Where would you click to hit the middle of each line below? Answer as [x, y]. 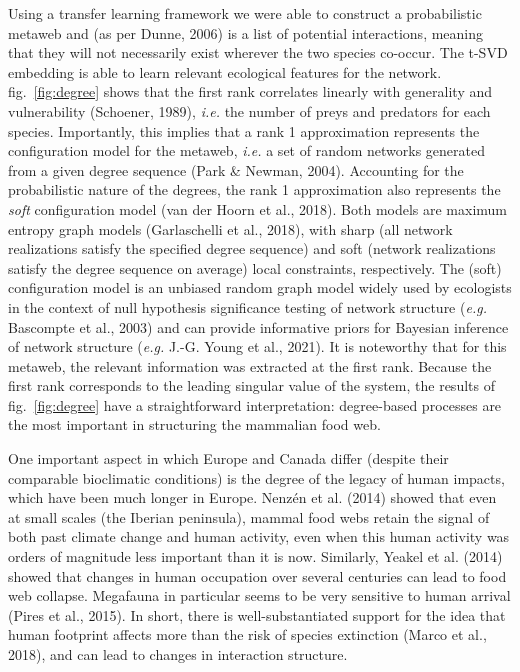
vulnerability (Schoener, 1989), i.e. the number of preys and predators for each [249, 110]
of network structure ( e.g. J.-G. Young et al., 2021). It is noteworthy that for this [257, 346]
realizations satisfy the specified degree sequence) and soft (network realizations [252, 248]
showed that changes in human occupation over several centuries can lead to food [257, 575]
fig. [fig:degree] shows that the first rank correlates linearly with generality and [250, 91]
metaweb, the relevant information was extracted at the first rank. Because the [250, 365]
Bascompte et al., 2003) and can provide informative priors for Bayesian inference [258, 326]
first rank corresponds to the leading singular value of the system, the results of [251, 385]
